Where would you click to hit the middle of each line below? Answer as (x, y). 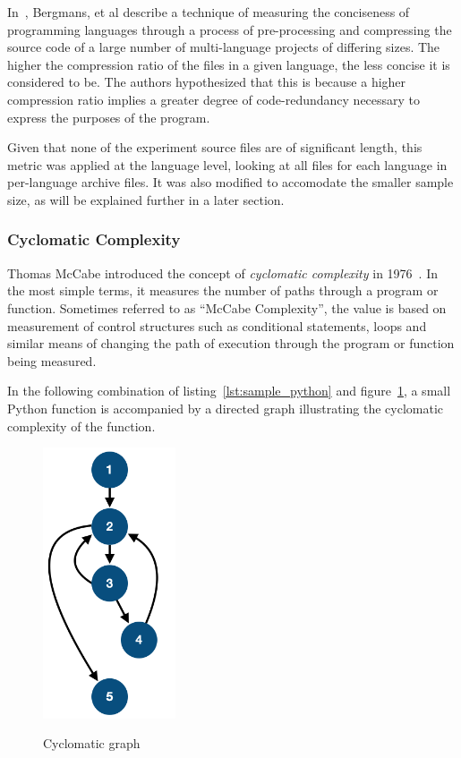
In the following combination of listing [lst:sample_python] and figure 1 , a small (229, 391)
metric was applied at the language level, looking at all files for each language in (227, 164)
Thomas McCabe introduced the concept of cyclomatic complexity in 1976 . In (222, 273)
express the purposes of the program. (109, 117)
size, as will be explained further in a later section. (146, 199)
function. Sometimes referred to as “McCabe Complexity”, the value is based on (227, 307)
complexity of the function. (81, 426)
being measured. (52, 360)
